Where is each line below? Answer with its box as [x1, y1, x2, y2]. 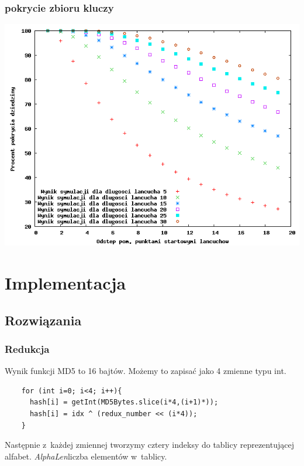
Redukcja [5, 341, 50, 356]
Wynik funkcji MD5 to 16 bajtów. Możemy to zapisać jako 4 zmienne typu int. [5, 365, 286, 377]
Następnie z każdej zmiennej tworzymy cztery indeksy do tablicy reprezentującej [5, 438, 294, 451]
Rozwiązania [5, 311, 82, 329]
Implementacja [5, 271, 126, 294]
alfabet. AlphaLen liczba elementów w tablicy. [5, 450, 167, 462]
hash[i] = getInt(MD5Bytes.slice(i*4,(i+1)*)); [29, 398, 219, 407]
